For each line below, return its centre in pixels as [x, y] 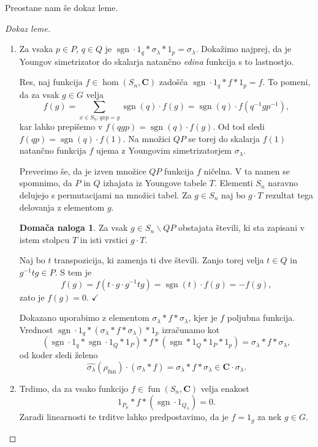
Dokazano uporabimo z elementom [84, 317]
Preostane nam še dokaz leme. [62, 7]
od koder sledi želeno [59, 355]
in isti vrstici [104, 239]
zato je [32, 297]
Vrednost [36, 329]
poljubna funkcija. [261, 317]
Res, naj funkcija [51, 82]
